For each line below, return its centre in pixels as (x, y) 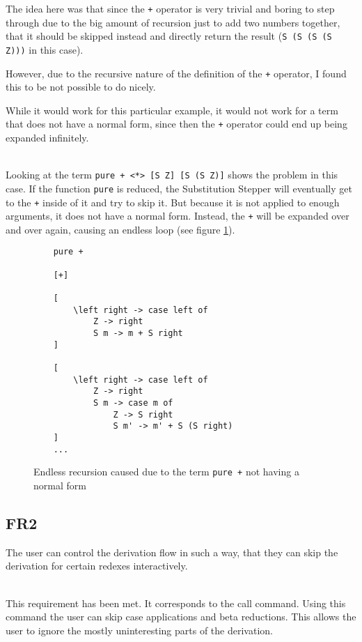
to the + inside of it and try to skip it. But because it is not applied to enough (173, 202)
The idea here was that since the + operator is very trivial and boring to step (170, 8)
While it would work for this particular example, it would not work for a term (172, 110)
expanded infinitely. (47, 138)
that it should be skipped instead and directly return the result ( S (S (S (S (169, 36)
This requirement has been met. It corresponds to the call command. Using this (176, 603)
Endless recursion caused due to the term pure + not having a (166, 472)
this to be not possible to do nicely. (81, 87)
